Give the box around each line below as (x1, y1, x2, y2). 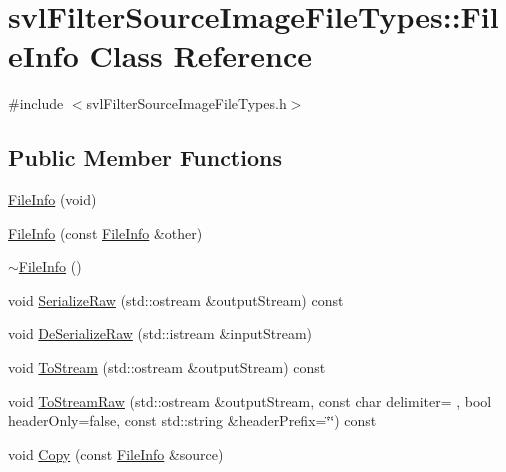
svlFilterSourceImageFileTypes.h (86, 93, 287, 114)
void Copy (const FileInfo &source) (8, 443, 224, 464)
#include (8, 93, 64, 114)
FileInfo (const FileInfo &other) (8, 222, 203, 243)
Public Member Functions (8, 142, 282, 173)
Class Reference (89, 35, 312, 76)
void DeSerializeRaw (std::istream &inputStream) (8, 323, 313, 344)
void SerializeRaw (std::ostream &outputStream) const (8, 289, 344, 310)
